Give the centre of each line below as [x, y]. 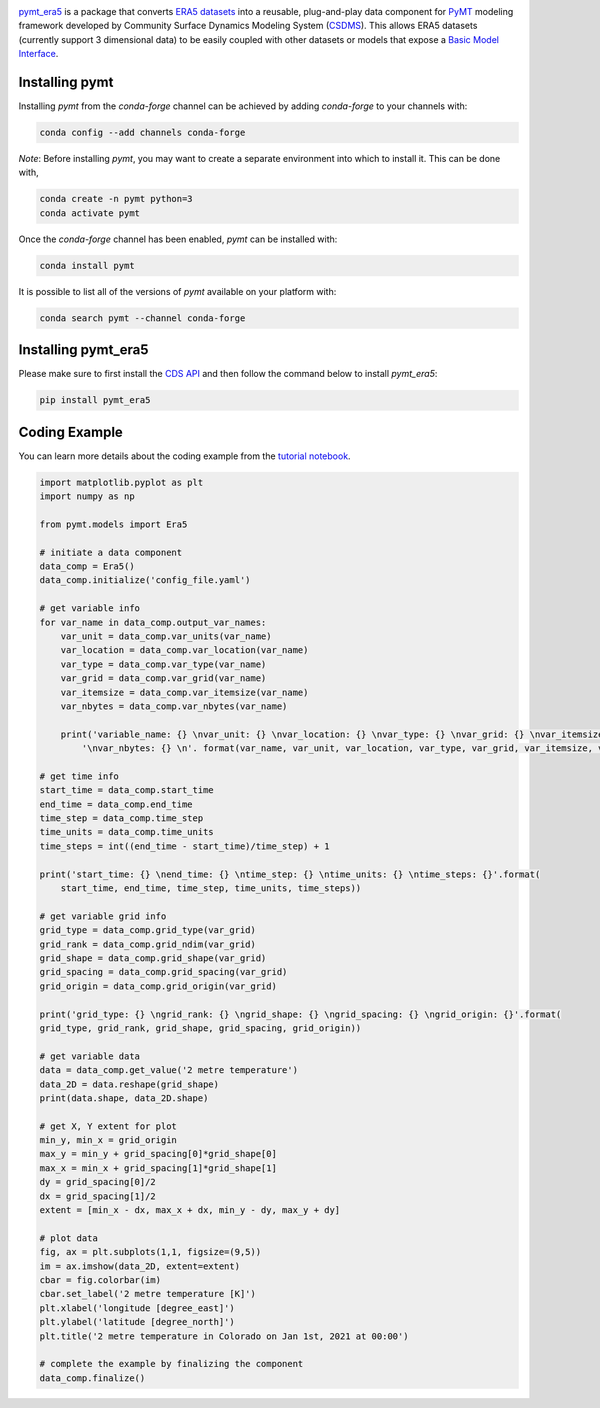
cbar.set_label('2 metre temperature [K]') [148, 1294]
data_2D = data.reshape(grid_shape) [129, 1084]
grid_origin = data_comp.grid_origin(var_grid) [158, 986]
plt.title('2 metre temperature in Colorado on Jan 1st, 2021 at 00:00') [224, 1336]
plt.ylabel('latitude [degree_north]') [137, 1322]
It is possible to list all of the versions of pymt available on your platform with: [177, 291]
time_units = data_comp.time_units [126, 832]
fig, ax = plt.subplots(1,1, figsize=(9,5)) [150, 1252]
